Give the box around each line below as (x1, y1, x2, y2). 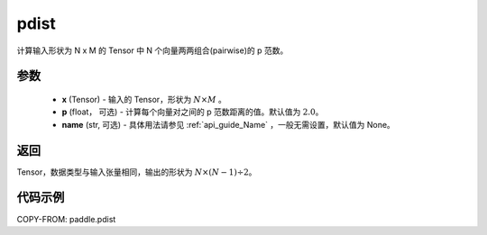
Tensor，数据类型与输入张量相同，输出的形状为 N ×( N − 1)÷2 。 (16, 167, 257, 177)
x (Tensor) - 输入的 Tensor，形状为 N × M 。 (61, 94, 227, 104)
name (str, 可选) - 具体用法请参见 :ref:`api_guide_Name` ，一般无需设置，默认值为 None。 (61, 119, 396, 130)
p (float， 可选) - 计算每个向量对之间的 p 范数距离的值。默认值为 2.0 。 (61, 106, 324, 117)
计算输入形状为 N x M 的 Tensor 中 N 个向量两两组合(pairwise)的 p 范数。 (16, 45, 289, 56)
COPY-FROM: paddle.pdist (16, 213, 116, 224)
